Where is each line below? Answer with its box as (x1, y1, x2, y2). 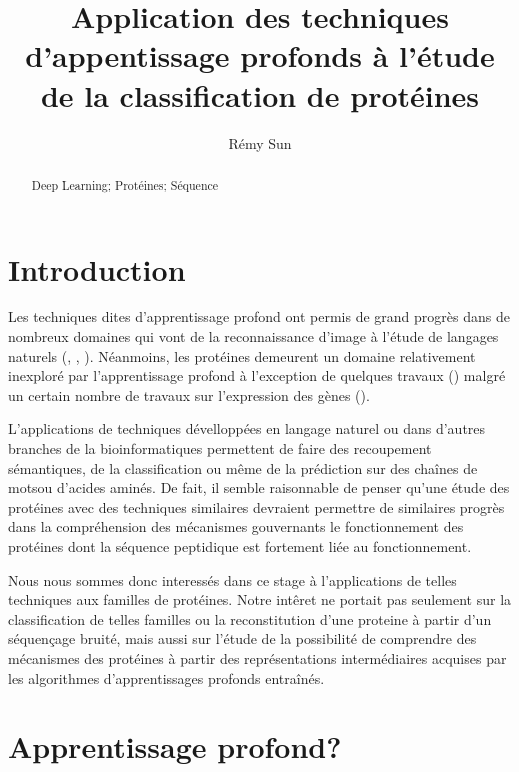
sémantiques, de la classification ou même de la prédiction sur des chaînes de (8, 457, 478, 478)
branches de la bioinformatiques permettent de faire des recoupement (8, 438, 432, 459)
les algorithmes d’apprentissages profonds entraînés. (8, 667, 325, 688)
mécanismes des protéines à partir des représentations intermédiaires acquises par (8, 647, 507, 668)
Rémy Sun (228, 132, 292, 153)
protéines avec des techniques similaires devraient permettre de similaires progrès (8, 496, 505, 517)
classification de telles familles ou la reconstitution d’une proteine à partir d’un (8, 608, 492, 629)
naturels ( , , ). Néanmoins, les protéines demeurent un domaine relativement (8, 345, 476, 366)
